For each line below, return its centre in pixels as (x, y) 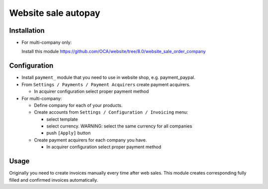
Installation (27, 31)
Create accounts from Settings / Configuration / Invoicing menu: (111, 112)
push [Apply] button (68, 133)
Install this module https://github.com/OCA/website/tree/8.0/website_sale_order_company (114, 52)
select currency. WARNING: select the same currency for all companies (119, 126)
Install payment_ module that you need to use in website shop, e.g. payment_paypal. (108, 77)
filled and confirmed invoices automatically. (54, 180)
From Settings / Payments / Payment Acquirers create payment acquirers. (106, 84)
